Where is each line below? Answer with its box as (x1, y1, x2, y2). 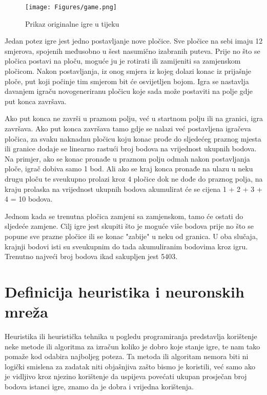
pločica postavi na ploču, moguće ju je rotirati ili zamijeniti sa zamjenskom (5, 55, 241, 66)
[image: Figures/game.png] (25, 4, 117, 11)
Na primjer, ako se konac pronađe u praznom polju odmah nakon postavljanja (5, 153, 250, 164)
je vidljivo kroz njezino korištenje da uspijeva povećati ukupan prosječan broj (5, 371, 247, 382)
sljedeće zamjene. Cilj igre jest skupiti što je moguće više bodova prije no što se (5, 221, 254, 231)
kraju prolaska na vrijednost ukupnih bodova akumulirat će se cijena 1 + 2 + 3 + (5, 183, 262, 194)
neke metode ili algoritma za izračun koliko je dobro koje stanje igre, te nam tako (5, 341, 260, 351)
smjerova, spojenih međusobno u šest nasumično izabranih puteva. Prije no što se (5, 45, 260, 56)
